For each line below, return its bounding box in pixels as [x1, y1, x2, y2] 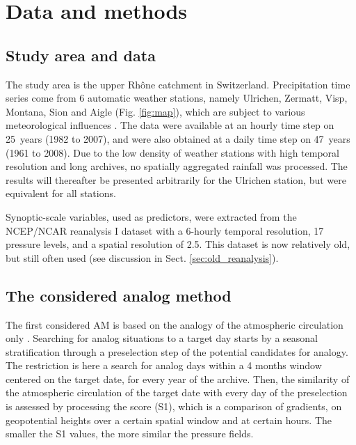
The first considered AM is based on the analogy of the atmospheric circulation [6, 317, 343, 331]
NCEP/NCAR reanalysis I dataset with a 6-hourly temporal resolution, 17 [6, 223, 324, 237]
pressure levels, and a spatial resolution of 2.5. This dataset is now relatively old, [6, 237, 350, 251]
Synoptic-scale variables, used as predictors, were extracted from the [6, 209, 297, 224]
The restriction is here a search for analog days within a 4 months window [6, 358, 322, 373]
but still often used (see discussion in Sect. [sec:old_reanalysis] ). [6, 250, 279, 265]
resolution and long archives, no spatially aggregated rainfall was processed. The [6, 159, 348, 173]
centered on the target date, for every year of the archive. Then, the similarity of [6, 371, 350, 386]
